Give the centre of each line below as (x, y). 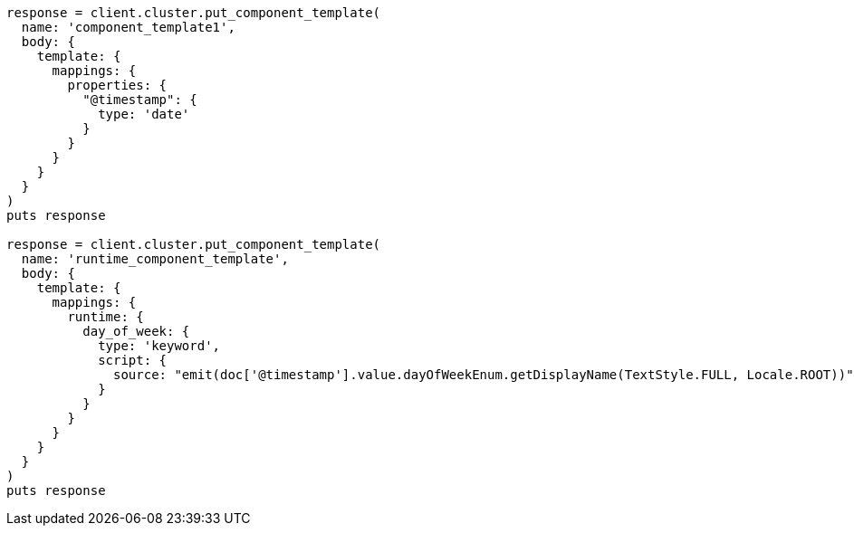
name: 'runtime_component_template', (155, 259)
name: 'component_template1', (128, 27)
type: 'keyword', (159, 346)
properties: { (117, 85)
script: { (133, 360)
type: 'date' (144, 114)
